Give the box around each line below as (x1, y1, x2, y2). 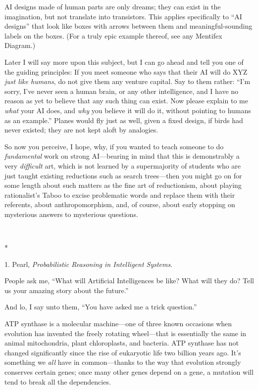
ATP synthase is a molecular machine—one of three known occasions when (4, 318, 232, 329)
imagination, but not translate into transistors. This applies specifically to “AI (4, 11, 242, 21)
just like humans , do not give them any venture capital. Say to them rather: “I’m (4, 76, 251, 87)
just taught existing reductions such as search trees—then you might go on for (4, 170, 242, 180)
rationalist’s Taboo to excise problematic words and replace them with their (4, 189, 235, 200)
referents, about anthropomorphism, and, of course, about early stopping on (4, 199, 235, 210)
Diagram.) (4, 40, 36, 50)
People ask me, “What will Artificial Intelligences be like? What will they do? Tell (4, 275, 254, 286)
